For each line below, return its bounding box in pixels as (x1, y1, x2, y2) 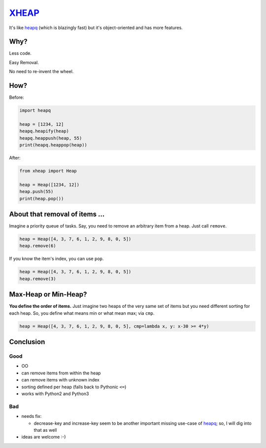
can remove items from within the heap (21, 370, 101, 376)
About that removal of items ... (9, 210, 105, 219)
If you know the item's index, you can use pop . (9, 256, 104, 261)
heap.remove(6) (19, 243, 56, 249)
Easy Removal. (9, 59, 39, 65)
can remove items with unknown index (21, 377, 100, 383)
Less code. (9, 50, 32, 56)
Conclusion (9, 338, 45, 346)
